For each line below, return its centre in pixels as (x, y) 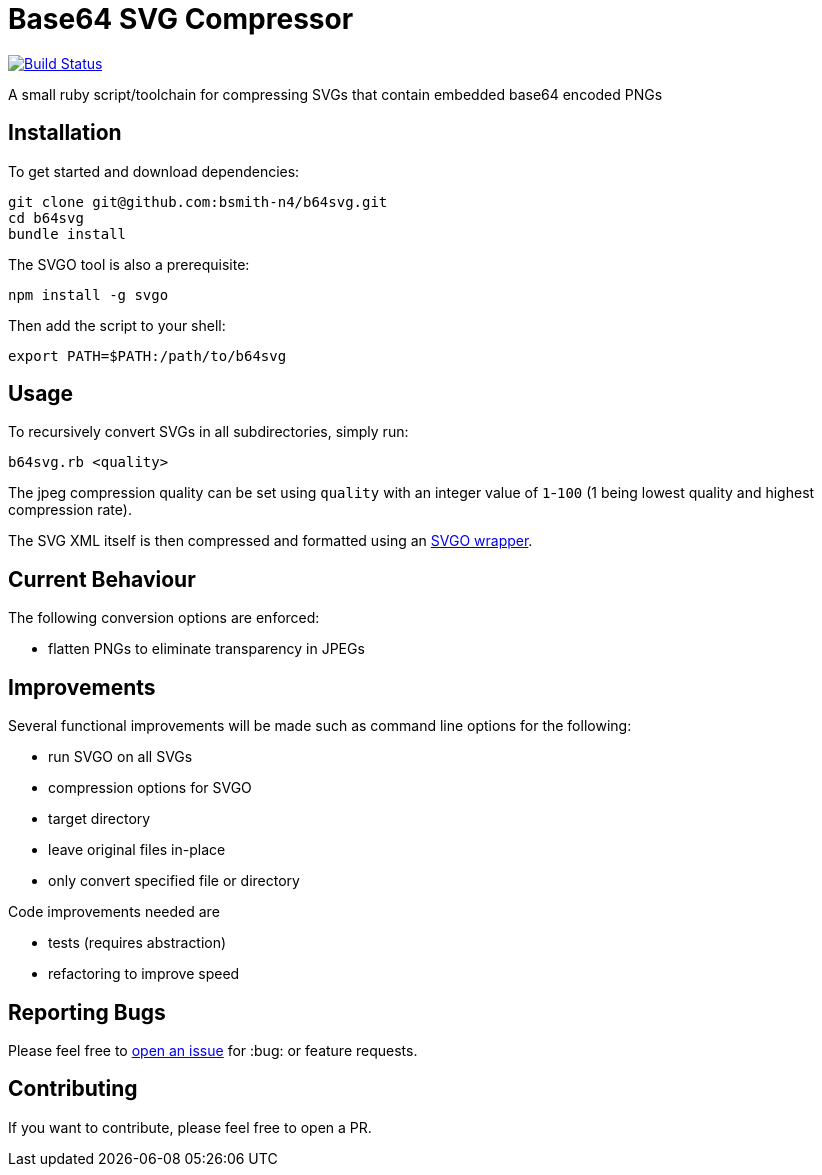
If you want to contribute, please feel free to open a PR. (190, 1127)
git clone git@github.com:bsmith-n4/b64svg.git (198, 201)
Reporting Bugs (87, 1012)
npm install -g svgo (88, 294)
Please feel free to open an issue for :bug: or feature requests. (213, 1050)
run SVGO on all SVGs (120, 757)
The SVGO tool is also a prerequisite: (129, 264)
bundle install (67, 233)
